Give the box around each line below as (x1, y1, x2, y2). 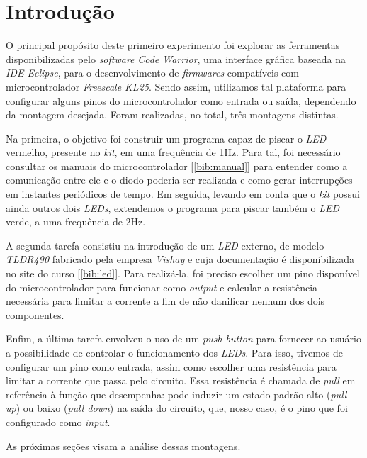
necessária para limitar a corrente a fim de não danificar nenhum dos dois (6, 294, 325, 308)
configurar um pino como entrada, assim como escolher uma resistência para (6, 359, 337, 374)
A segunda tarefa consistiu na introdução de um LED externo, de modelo (6, 238, 324, 252)
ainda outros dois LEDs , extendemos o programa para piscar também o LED (6, 200, 340, 215)
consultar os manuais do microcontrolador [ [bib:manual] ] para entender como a (6, 158, 348, 173)
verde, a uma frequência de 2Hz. (6, 214, 146, 229)
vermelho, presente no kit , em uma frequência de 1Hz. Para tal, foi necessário (6, 145, 341, 160)
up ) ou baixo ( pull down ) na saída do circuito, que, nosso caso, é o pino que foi (6, 401, 348, 415)
